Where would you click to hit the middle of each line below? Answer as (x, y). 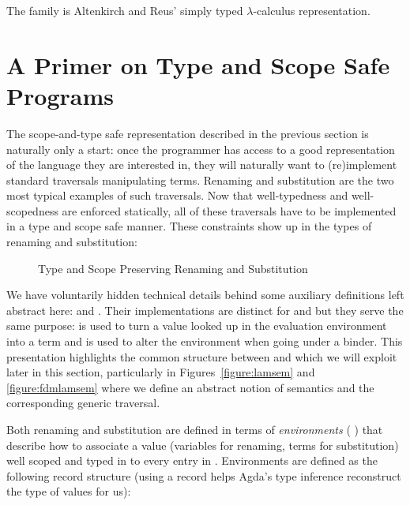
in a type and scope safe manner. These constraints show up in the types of (189, 226)
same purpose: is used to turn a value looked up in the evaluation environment (197, 325)
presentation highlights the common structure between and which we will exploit (202, 356)
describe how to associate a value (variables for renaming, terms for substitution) (203, 445)
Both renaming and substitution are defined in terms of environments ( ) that (195, 429)
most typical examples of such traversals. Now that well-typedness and (177, 195)
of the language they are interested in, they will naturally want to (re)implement (202, 165)
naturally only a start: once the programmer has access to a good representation (201, 149)
